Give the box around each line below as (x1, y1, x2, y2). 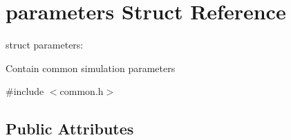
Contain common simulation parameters (6, 60, 176, 75)
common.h (59, 84, 104, 98)
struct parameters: (6, 37, 84, 52)
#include (6, 84, 44, 98)
